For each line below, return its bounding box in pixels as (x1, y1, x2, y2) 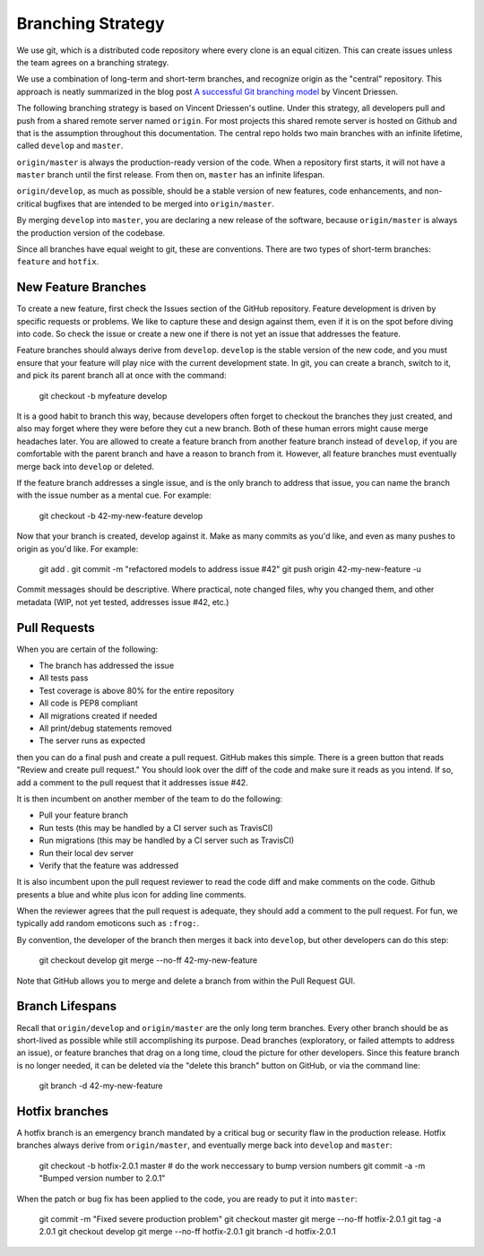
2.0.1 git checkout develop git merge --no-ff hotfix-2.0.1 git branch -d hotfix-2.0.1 (39, 1226, 336, 1237)
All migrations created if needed (39, 710, 158, 721)
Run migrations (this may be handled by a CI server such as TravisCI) (39, 835, 295, 846)
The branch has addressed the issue (39, 660, 175, 671)
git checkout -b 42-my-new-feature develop (39, 510, 203, 521)
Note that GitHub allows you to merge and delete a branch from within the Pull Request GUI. (16, 975, 356, 986)
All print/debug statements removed (39, 723, 172, 733)
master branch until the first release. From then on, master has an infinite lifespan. (16, 169, 325, 180)
